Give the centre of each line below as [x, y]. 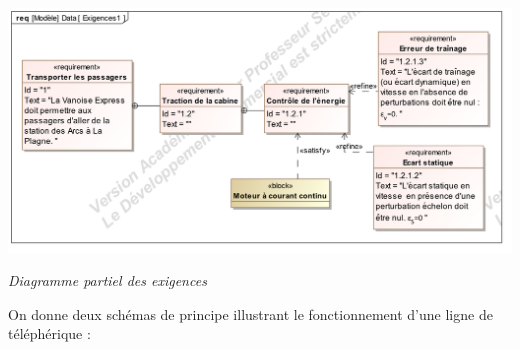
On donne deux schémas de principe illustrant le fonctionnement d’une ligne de [250, 313]
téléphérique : [49, 333]
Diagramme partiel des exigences [107, 280]
